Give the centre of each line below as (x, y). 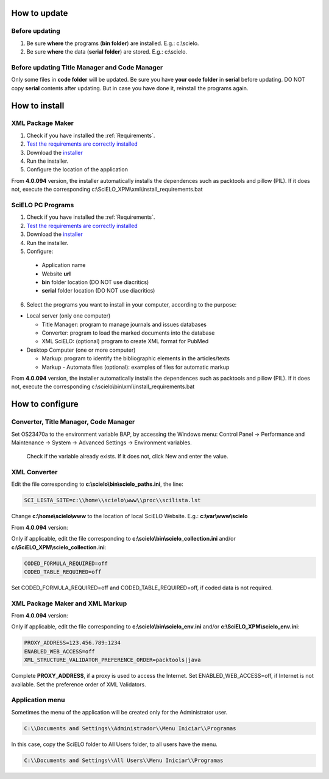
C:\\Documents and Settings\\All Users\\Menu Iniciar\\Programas (124, 760)
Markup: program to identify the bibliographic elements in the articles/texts (136, 358)
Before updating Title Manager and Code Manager (87, 67)
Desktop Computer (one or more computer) (81, 350)
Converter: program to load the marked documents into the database (128, 333)
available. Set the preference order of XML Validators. (79, 684)
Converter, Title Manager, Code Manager (73, 422)
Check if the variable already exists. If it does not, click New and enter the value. (127, 457)
